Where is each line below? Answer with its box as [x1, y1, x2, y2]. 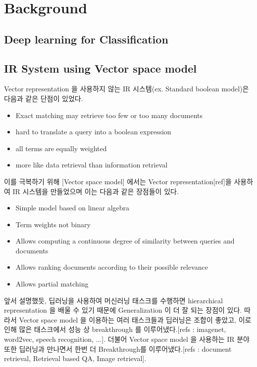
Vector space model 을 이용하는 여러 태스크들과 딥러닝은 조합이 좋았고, [19, 314, 237, 325]
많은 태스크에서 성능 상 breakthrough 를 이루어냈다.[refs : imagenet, [19, 324, 226, 334]
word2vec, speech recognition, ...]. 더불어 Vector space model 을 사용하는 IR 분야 [4, 334, 250, 344]
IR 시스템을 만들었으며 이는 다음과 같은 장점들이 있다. [12, 186, 179, 196]
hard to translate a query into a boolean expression [15, 126, 171, 137]
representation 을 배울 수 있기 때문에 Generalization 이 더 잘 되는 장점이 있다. [4, 305, 242, 315]
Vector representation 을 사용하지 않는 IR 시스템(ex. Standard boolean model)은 [4, 83, 249, 94]
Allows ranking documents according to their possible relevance [15, 262, 208, 272]
